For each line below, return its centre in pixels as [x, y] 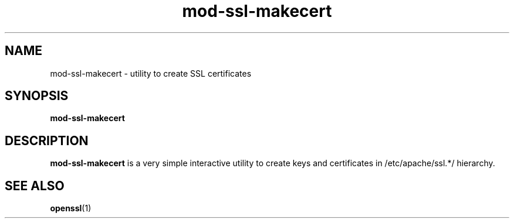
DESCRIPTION [47, 140]
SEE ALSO [35, 186]
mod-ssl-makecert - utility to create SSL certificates [151, 73]
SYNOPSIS [37, 96]
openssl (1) [71, 208]
